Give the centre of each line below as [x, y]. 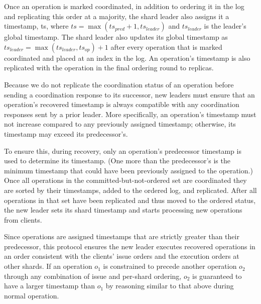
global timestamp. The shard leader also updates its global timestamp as [116, 37]
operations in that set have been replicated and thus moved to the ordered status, [130, 200]
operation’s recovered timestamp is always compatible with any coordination [122, 104]
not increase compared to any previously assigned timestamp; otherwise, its [120, 124]
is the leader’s [225, 26]
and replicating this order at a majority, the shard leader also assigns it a [117, 16]
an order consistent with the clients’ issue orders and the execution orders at [122, 256]
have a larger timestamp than [49, 286]
